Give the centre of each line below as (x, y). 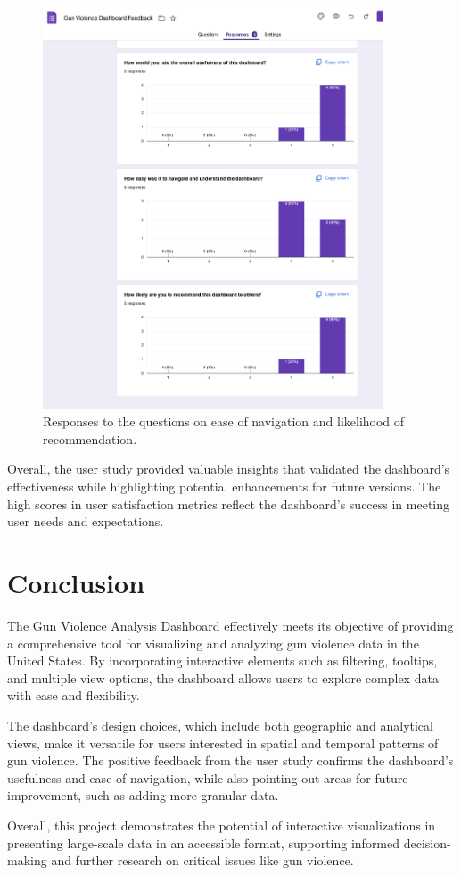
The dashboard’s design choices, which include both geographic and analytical (220, 725)
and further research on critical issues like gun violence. (202, 860)
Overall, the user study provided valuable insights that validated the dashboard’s (229, 469)
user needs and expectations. (86, 521)
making (27, 860)
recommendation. (90, 438)
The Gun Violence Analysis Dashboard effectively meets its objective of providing (230, 625)
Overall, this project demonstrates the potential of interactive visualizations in (222, 825)
